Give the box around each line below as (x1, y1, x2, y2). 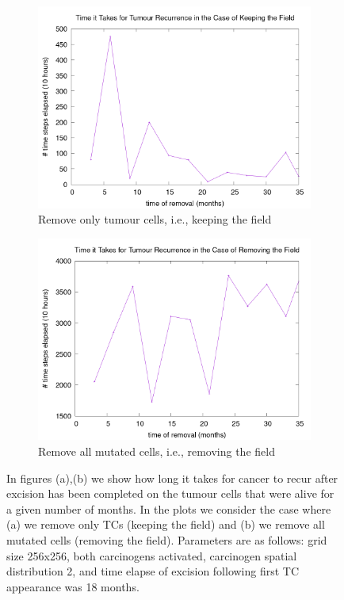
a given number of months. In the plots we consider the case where (6, 500, 331, 517)
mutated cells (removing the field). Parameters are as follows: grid (6, 532, 327, 548)
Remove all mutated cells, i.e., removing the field (38, 443, 275, 460)
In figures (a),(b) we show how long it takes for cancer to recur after (6, 469, 338, 486)
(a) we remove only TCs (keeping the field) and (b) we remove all (6, 516, 325, 533)
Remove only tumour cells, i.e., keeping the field (38, 211, 272, 227)
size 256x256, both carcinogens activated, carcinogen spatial (6, 547, 297, 564)
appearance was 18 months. (6, 578, 140, 594)
